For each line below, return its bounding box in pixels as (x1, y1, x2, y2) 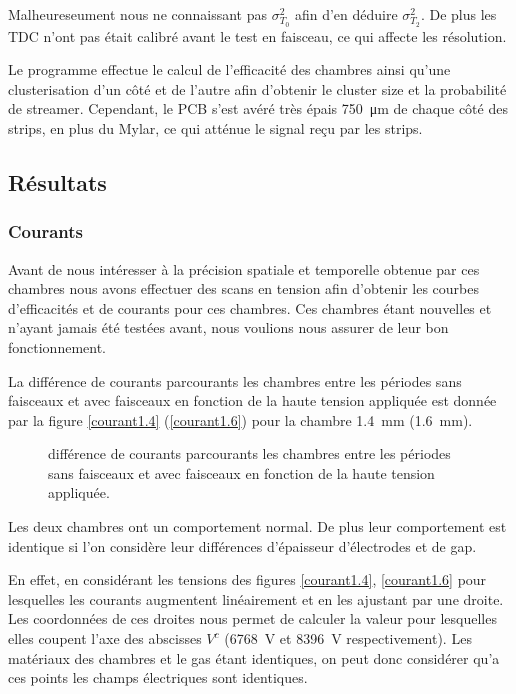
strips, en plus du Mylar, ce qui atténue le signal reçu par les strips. (8, 117, 423, 138)
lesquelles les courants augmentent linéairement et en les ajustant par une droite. (8, 588, 504, 609)
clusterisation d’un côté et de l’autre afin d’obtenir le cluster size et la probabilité (8, 78, 507, 99)
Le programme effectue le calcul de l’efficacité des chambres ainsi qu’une (8, 59, 451, 80)
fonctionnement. (8, 336, 107, 357)
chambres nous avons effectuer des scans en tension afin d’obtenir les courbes (8, 278, 479, 299)
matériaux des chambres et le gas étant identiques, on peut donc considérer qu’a (8, 647, 500, 668)
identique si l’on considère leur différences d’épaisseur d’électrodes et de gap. (8, 535, 477, 556)
